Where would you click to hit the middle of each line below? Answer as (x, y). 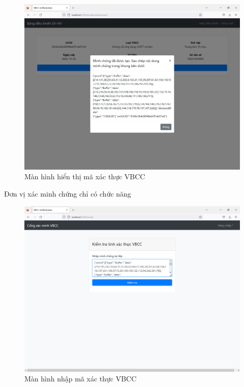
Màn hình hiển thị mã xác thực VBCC (85, 176)
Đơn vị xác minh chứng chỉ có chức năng (68, 194)
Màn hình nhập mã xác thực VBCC (81, 379)
